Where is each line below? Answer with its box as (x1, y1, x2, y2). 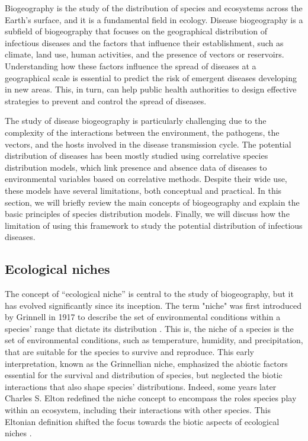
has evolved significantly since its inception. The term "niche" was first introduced (5, 299, 302, 311)
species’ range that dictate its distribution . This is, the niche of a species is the (5, 322, 294, 334)
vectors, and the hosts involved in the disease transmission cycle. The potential (5, 138, 291, 150)
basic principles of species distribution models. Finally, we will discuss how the (5, 207, 290, 220)
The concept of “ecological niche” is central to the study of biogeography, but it (5, 287, 294, 300)
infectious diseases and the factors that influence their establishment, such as (5, 36, 284, 49)
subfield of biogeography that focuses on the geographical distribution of (5, 25, 268, 37)
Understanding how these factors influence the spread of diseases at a (5, 59, 256, 72)
